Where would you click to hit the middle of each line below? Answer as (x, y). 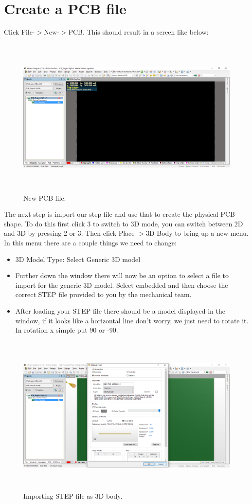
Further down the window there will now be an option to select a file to (122, 275)
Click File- (19, 32)
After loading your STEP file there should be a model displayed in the (120, 311)
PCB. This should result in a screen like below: (138, 32)
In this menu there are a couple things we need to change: (90, 243)
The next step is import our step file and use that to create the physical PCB (119, 214)
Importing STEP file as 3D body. (73, 495)
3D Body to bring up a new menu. (197, 233)
